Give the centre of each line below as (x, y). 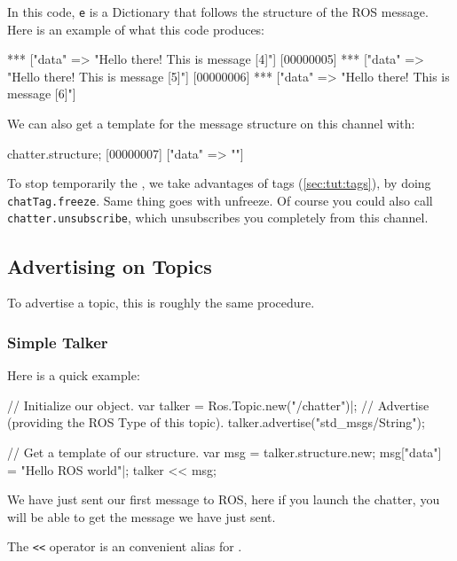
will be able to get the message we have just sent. (142, 516)
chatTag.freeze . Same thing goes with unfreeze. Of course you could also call (220, 200)
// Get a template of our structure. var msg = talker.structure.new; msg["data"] (225, 452)
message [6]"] (42, 93)
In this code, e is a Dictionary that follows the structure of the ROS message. (218, 12)
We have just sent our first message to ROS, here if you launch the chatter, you (224, 499)
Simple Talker (58, 342)
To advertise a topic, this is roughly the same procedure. (161, 303)
